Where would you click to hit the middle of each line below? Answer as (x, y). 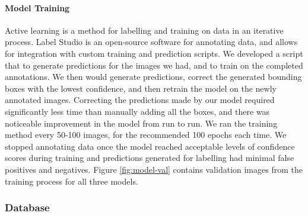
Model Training (37, 7)
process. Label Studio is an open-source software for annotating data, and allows (151, 42)
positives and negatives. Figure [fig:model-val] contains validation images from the (154, 169)
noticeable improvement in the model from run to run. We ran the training (141, 123)
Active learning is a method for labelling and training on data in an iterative (144, 30)
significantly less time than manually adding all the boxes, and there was (137, 111)
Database (27, 207)
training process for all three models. (72, 181)
